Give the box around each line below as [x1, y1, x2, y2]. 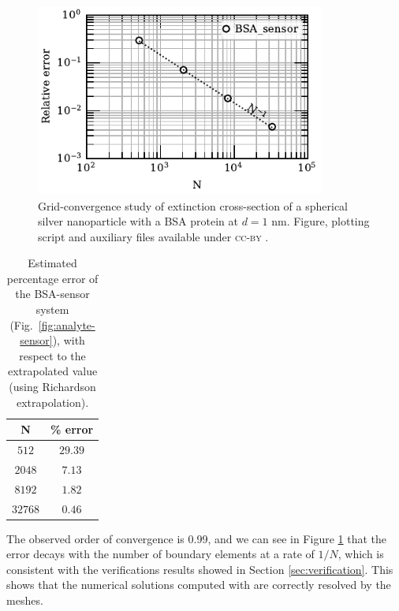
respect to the [19, 347, 86, 363]
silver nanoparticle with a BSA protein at [38, 213, 238, 229]
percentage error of [6, 270, 99, 286]
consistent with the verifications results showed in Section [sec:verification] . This [6, 561, 393, 577]
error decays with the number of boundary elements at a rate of [6, 546, 315, 562]
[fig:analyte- [38, 316, 95, 333]
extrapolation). [17, 393, 89, 410]
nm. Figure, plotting [271, 213, 370, 229]
